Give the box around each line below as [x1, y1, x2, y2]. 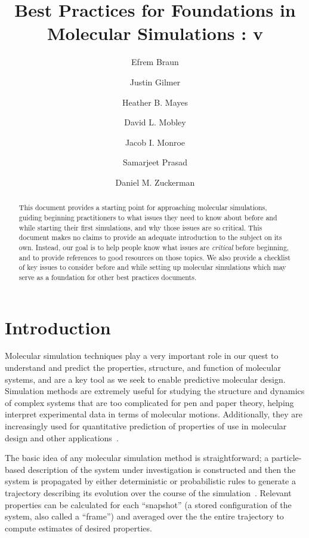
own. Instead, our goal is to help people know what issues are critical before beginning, [18, 242, 289, 252]
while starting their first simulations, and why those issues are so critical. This [18, 222, 262, 232]
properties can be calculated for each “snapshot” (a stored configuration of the [5, 498, 292, 511]
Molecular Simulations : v [47, 21, 263, 45]
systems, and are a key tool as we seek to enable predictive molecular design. [5, 373, 286, 385]
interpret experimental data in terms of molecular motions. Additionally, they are [5, 408, 302, 420]
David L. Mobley [124, 116, 186, 128]
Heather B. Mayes [122, 96, 188, 108]
